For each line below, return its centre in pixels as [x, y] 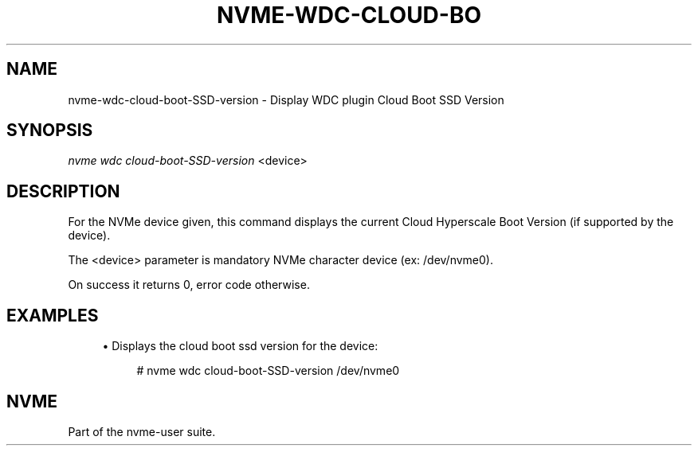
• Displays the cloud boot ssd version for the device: [240, 346]
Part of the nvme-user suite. [142, 431]
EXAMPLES [53, 315]
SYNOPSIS [50, 131]
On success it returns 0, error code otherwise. [189, 285]
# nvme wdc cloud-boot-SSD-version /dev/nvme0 [268, 371]
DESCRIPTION [63, 191]
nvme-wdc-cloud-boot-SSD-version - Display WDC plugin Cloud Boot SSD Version [286, 99]
